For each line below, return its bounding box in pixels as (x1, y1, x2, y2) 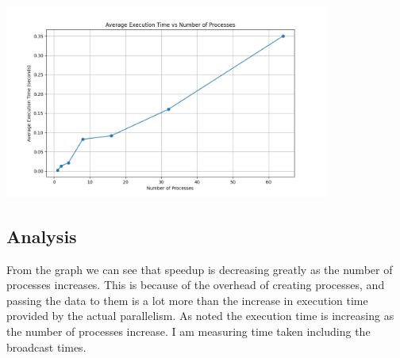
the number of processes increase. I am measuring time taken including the (6, 323, 371, 340)
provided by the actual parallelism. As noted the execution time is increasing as (6, 307, 394, 324)
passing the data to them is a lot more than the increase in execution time (6, 291, 368, 308)
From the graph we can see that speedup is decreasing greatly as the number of (6, 261, 393, 277)
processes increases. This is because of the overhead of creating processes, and (6, 276, 385, 293)
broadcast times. (6, 338, 87, 355)
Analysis (6, 223, 77, 248)
